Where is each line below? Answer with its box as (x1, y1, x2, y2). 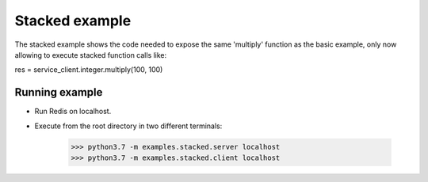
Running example (14, 85, 103, 99)
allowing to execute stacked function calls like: (14, 50, 167, 59)
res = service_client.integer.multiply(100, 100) (14, 65, 163, 74)
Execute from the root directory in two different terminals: (34, 121, 223, 131)
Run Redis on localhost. (34, 107, 112, 116)
